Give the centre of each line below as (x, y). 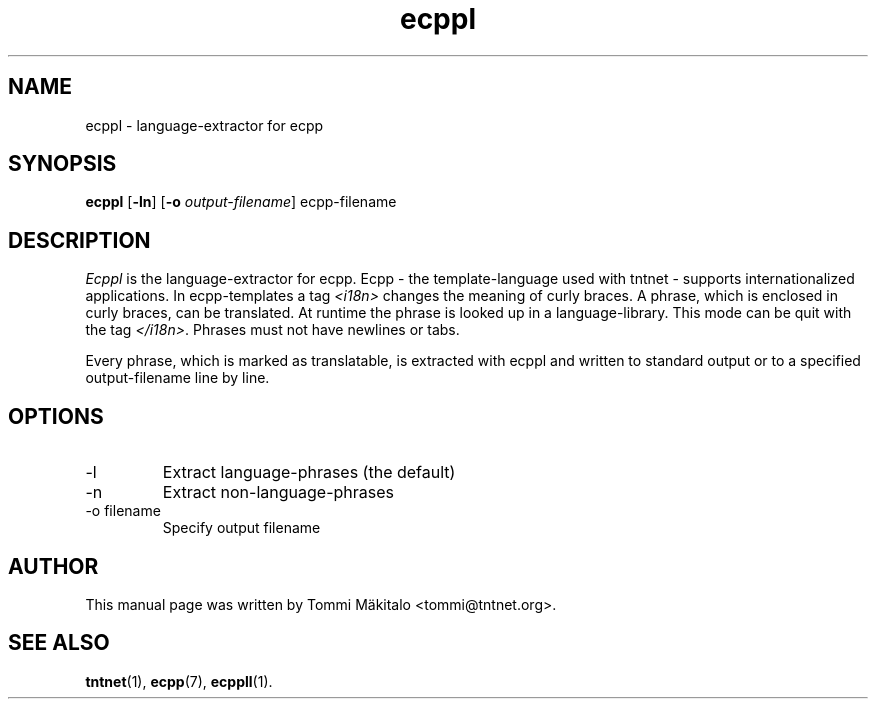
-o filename (123, 511)
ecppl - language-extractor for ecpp (204, 125)
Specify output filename (241, 528)
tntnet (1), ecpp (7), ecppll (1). (179, 681)
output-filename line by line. (177, 378)
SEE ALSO (59, 643)
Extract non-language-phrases (278, 492)
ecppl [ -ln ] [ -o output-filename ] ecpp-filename (241, 202)
